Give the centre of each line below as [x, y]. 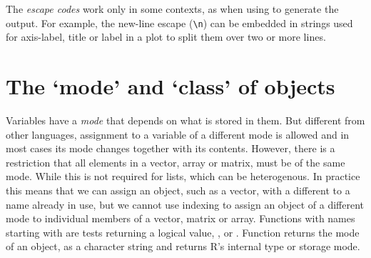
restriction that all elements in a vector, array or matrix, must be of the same [176, 162]
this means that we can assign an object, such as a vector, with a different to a [178, 190]
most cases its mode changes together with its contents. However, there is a [171, 148]
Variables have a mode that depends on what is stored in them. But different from [185, 120]
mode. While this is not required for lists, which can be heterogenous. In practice [183, 176]
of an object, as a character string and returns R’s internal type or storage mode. [183, 246]
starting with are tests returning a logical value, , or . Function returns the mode [183, 232]
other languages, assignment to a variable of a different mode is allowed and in [178, 134]
